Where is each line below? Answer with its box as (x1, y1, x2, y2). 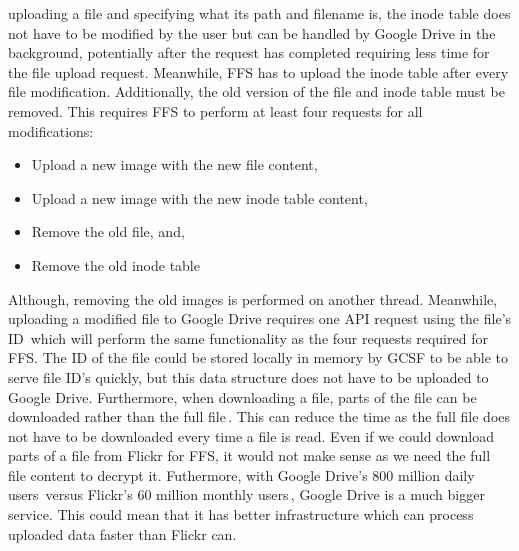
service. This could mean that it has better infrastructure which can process (8, 504, 474, 525)
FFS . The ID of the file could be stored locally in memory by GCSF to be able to (8, 347, 508, 368)
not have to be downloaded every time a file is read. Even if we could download (8, 425, 495, 446)
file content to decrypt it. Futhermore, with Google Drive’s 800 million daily (8, 464, 475, 485)
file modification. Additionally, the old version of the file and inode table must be (8, 81, 505, 102)
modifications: (8, 120, 94, 141)
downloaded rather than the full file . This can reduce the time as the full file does (8, 406, 511, 427)
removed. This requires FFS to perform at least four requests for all (8, 100, 423, 121)
